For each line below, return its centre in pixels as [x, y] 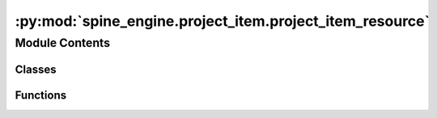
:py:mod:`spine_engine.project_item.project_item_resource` [223, 21]
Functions [41, 95]
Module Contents [63, 43]
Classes [36, 69]
